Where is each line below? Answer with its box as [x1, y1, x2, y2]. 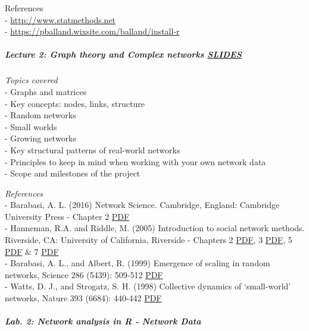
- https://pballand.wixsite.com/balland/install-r [5, 25, 180, 37]
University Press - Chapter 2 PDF [5, 210, 130, 222]
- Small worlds [5, 120, 57, 133]
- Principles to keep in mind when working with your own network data [5, 155, 266, 168]
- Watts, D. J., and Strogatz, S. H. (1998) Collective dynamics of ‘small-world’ [5, 280, 291, 292]
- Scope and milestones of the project [5, 167, 141, 179]
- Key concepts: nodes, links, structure [5, 97, 145, 109]
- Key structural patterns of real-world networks [5, 143, 180, 156]
